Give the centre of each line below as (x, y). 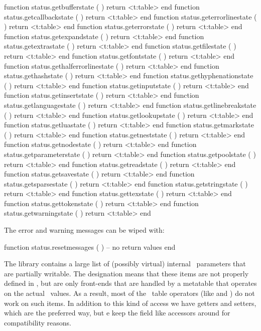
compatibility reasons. (38, 322)
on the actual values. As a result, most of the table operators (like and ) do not (129, 293)
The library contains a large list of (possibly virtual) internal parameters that (125, 264)
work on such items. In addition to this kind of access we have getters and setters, (130, 303)
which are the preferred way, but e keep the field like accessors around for (117, 313)
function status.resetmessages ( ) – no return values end (90, 246)
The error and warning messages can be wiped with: (84, 230)
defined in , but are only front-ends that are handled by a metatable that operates (130, 283)
